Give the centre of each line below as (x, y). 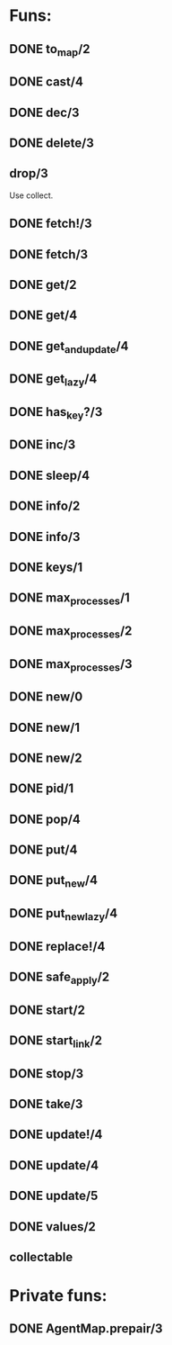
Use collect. (31, 195)
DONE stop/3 (47, 1074)
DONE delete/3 (52, 143)
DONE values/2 (53, 1227)
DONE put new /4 (54, 881)
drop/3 (29, 173)
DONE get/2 (43, 284)
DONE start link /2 (56, 1042)
